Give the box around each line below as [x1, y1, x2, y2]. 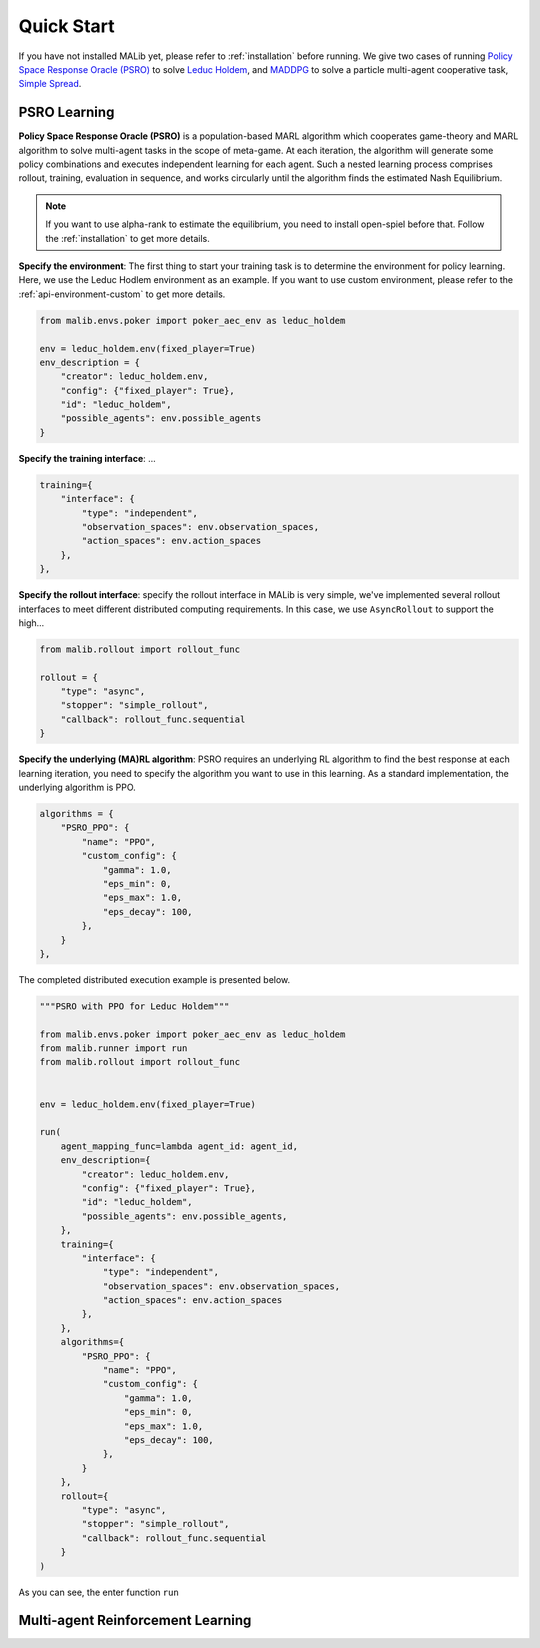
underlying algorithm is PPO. [18, 781, 137, 794]
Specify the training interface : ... [18, 452, 157, 464]
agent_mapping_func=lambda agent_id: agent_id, [60, 1140, 299, 1152]
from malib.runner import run [39, 1043, 188, 1054]
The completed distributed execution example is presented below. [18, 973, 291, 985]
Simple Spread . [18, 78, 82, 90]
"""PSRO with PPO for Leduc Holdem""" [39, 1000, 230, 1012]
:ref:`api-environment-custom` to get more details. [18, 288, 226, 300]
